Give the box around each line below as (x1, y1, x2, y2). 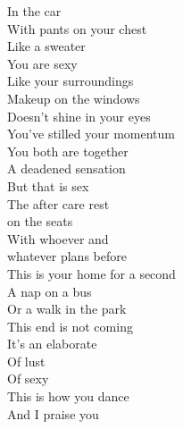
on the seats (7, 212, 73, 231)
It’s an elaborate (7, 334, 97, 353)
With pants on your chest (7, 19, 147, 38)
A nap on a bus (7, 282, 92, 300)
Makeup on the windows (7, 88, 140, 107)
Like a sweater (7, 37, 86, 55)
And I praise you (7, 404, 99, 423)
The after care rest (7, 194, 110, 213)
